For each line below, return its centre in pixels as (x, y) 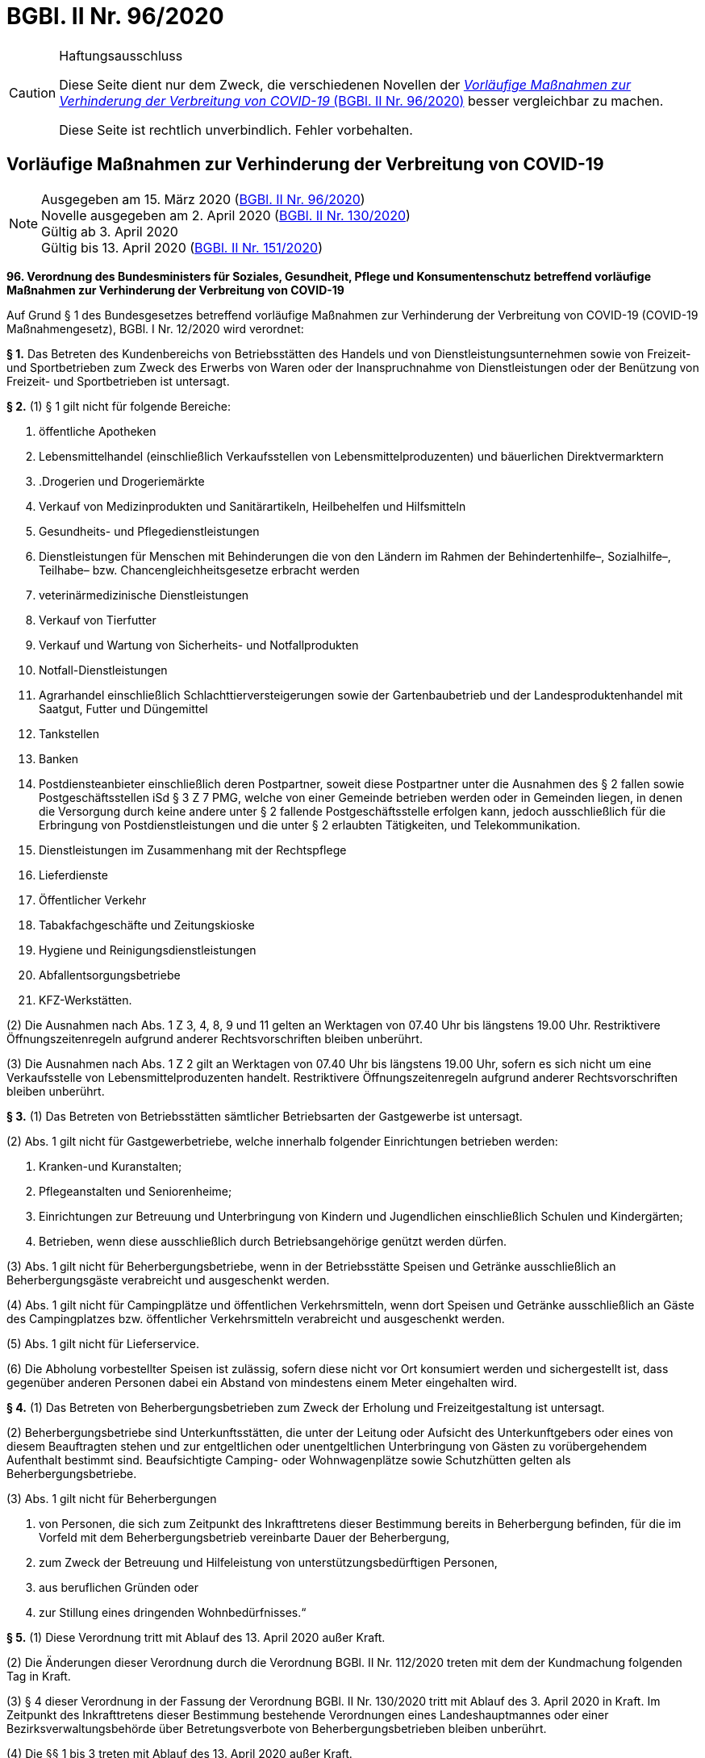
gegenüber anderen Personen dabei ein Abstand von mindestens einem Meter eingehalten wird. (262, 1382)
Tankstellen (69, 733)
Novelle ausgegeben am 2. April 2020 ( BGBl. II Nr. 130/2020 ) (226, 215)
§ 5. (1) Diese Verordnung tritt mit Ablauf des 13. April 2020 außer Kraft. (196, 1637)
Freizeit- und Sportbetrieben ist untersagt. (118, 381)
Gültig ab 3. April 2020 (110, 231)
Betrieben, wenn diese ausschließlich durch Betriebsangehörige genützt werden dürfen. (273, 1241)
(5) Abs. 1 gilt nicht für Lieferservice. (103, 1343)
